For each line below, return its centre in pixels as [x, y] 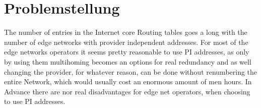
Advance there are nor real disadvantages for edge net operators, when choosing [127, 91]
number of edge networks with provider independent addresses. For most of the [126, 42]
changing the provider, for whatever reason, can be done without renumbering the [131, 71]
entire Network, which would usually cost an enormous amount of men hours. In [128, 82]
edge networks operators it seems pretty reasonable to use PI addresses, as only [127, 52]
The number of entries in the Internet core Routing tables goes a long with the [126, 32]
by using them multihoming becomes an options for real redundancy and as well [128, 61]
